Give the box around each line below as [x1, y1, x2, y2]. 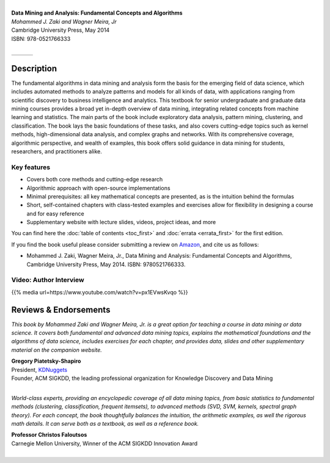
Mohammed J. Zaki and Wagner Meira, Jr [11, 18, 117, 25]
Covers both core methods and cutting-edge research [26, 176, 163, 183]
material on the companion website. [11, 346, 102, 354]
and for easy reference [26, 210, 85, 217]
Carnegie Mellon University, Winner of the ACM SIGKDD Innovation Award [11, 440, 198, 447]
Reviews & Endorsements [11, 304, 111, 315]
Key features [11, 162, 51, 171]
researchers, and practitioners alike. [11, 147, 102, 155]
